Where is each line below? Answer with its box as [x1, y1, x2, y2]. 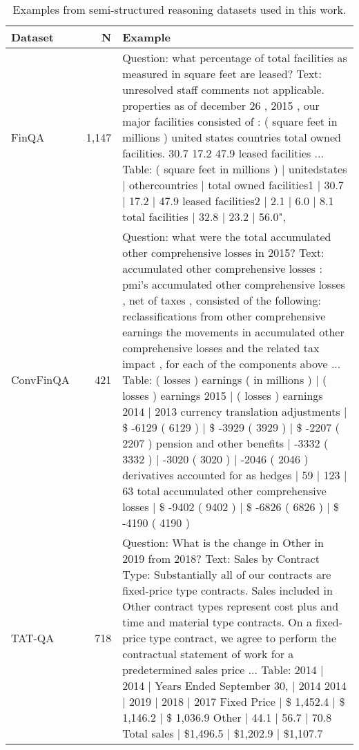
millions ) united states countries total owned [122, 129, 341, 145]
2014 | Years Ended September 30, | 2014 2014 [122, 677, 347, 693]
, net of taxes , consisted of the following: [122, 292, 321, 308]
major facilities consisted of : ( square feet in [122, 113, 338, 129]
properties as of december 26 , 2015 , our [122, 97, 320, 113]
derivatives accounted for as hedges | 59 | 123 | [122, 467, 347, 483]
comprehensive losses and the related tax [122, 340, 320, 356]
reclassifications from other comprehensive [122, 308, 326, 324]
